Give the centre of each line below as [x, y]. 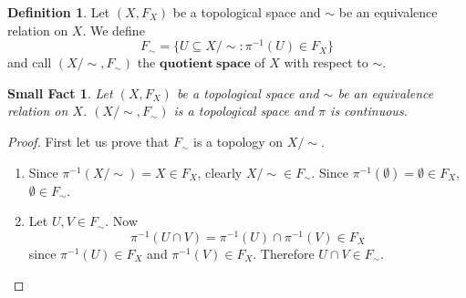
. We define [114, 30]
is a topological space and [244, 111]
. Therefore [284, 253]
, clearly [220, 172]
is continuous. [369, 111]
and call [30, 62]
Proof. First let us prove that [88, 142]
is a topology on [238, 142]
